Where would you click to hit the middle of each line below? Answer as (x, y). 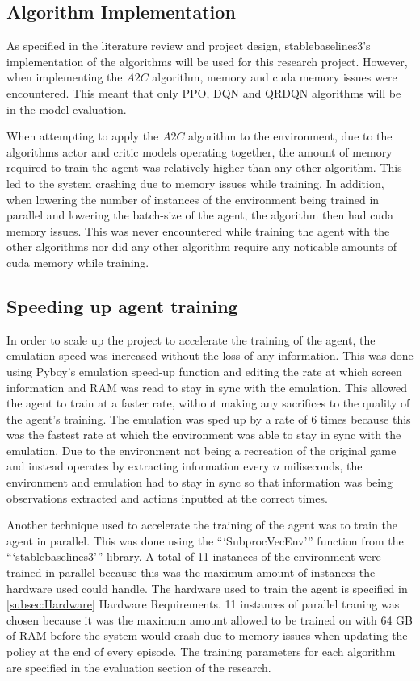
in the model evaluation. (67, 109)
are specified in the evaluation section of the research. (139, 667)
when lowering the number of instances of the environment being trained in (193, 199)
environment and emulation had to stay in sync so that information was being (199, 482)
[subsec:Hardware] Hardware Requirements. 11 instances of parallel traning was (203, 604)
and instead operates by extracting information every (138, 466)
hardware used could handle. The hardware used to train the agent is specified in (207, 588)
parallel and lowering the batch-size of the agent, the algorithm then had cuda (200, 215)
